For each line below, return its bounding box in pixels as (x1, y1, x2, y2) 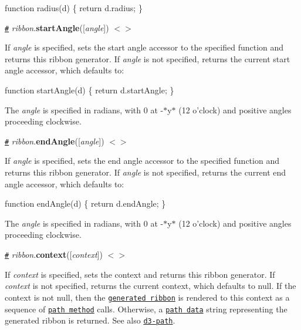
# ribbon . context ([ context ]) (5, 248, 103, 261)
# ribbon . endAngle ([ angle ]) (5, 134, 104, 147)
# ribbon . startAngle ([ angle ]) (5, 21, 109, 33)
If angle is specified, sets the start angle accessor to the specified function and (5, 41, 284, 53)
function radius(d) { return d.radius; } (5, 2, 143, 14)
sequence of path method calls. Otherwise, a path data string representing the (5, 302, 288, 315)
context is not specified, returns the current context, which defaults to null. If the (5, 280, 296, 292)
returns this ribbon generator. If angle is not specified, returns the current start (5, 52, 290, 65)
